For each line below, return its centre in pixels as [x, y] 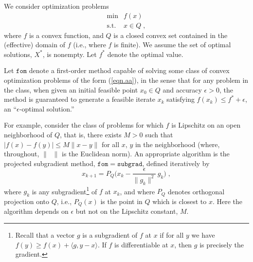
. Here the [227, 201]
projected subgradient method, [50, 163]
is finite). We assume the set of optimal [172, 45]
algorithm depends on [36, 211]
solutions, [18, 54]
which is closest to [180, 201]
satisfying [181, 99]
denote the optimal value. [145, 54]
